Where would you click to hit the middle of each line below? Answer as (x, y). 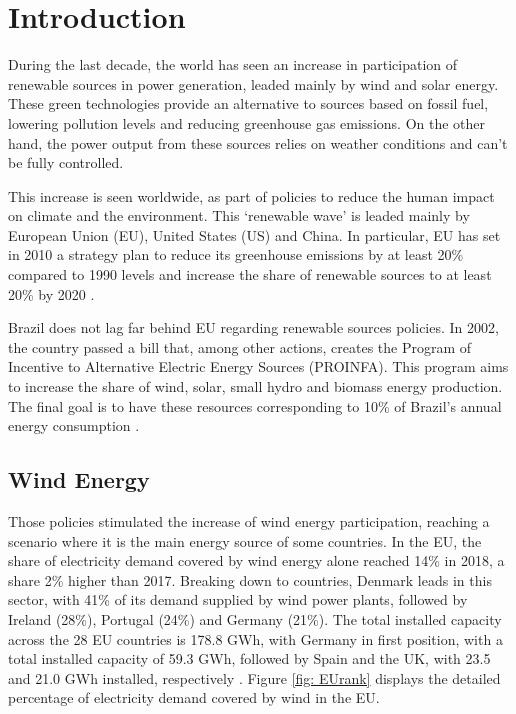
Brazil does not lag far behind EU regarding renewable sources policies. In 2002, (253, 327)
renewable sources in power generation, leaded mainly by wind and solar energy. (253, 83)
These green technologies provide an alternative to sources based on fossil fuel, (248, 103)
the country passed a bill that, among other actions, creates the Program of (240, 346)
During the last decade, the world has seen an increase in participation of (233, 64)
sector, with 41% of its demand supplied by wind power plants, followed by (238, 599)
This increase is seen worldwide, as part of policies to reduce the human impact (251, 195)
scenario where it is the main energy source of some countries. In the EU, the (245, 540)
